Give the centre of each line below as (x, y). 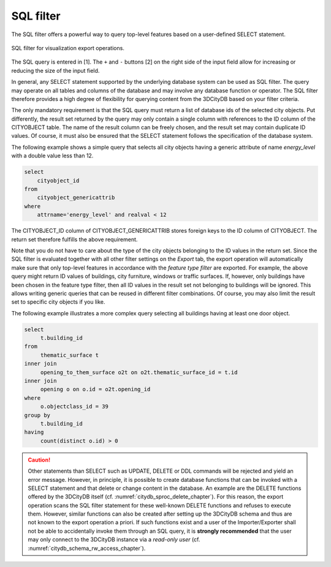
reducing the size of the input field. (55, 70)
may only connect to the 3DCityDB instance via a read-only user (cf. (114, 539)
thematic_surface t (70, 355)
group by (37, 415)
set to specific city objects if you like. (58, 302)
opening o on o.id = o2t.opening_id (95, 389)
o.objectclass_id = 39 (74, 407)
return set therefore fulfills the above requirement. (74, 239)
